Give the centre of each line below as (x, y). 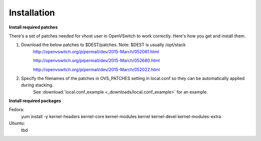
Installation (32, 13)
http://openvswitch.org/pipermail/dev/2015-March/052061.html (96, 51)
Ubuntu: (17, 123)
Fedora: (17, 110)
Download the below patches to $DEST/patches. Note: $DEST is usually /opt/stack (103, 45)
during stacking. (37, 85)
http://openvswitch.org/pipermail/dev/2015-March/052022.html (96, 69)
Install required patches (33, 27)
